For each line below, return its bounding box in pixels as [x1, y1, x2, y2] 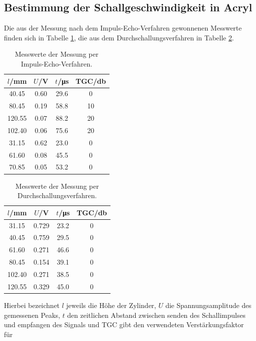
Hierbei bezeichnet [4, 300, 60, 310]
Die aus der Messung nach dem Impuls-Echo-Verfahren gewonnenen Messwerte [4, 23, 242, 33]
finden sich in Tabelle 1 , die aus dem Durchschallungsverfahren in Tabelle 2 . [4, 32, 234, 42]
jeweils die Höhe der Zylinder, [66, 300, 156, 310]
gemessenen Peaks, [4, 309, 60, 320]
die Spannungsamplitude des [165, 300, 252, 310]
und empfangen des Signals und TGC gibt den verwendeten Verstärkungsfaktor [4, 319, 244, 330]
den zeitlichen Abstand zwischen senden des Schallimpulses [67, 309, 246, 320]
